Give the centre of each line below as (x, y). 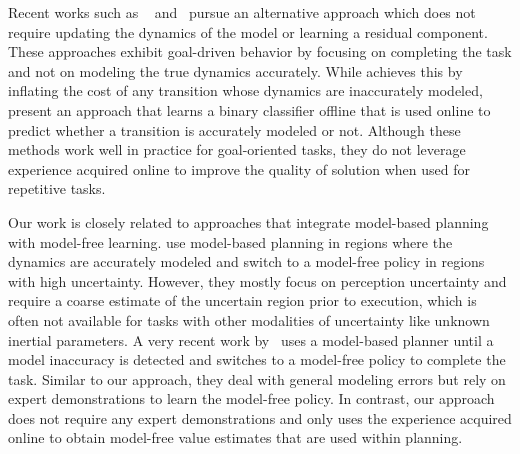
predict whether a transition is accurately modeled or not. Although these (234, 129)
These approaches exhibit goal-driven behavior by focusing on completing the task (260, 51)
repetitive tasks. (57, 188)
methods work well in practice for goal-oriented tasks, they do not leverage (237, 149)
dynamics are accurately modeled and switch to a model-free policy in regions (246, 261)
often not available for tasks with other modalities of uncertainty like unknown (249, 319)
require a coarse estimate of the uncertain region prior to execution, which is (242, 300)
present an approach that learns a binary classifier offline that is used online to (249, 109)
